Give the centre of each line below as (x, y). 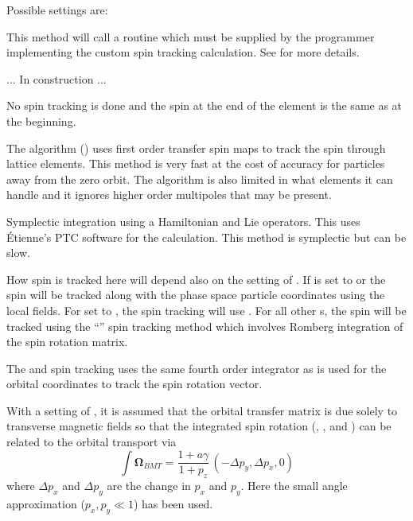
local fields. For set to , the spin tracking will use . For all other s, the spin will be (206, 310)
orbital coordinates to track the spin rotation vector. (134, 384)
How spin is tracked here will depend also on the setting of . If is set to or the (196, 279)
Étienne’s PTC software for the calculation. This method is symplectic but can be (206, 237)
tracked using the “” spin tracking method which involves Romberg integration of (205, 326)
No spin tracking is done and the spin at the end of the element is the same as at (205, 105)
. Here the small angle (294, 486)
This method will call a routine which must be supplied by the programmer (191, 36)
